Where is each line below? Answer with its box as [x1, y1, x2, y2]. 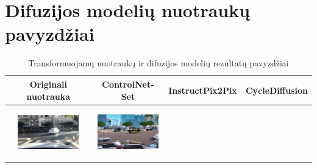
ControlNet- [102, 77, 154, 90]
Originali [29, 77, 68, 90]
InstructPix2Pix [168, 83, 237, 96]
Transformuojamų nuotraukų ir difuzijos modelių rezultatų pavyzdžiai [28, 57, 289, 69]
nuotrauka [26, 89, 71, 102]
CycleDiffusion [245, 83, 308, 96]
